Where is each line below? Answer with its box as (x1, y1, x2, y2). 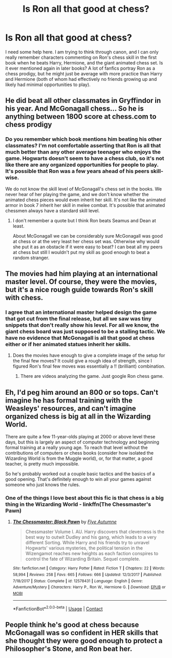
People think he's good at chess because (5, 621, 139, 629)
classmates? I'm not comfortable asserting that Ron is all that (5, 142, 161, 149)
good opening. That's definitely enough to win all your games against (5, 476, 152, 482)
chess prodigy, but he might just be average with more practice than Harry (5, 70, 163, 77)
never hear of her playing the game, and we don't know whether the (5, 191, 149, 197)
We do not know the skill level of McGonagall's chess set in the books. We (5, 185, 162, 192)
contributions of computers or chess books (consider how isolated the (5, 450, 154, 456)
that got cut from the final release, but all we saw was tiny (5, 315, 152, 322)
